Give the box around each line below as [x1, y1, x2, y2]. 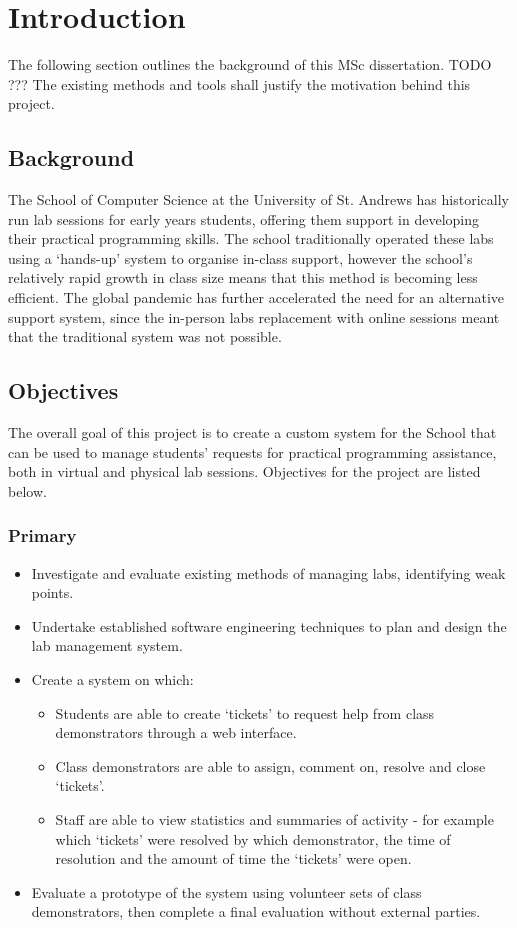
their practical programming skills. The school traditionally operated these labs [8, 228, 494, 249]
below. [8, 480, 47, 501]
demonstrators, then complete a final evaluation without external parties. [31, 901, 481, 922]
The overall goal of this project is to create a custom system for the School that [8, 422, 497, 443]
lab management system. [31, 635, 183, 656]
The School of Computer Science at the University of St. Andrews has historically [8, 189, 509, 210]
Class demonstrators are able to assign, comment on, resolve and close [55, 755, 486, 776]
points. [31, 582, 74, 603]
